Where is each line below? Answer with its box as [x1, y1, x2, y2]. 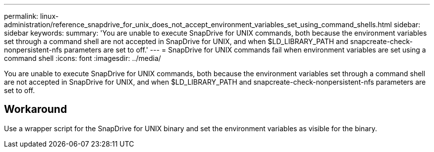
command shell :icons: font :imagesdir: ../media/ [4, 54, 161, 62]
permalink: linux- [4, 12, 59, 20]
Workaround [4, 103, 67, 116]
